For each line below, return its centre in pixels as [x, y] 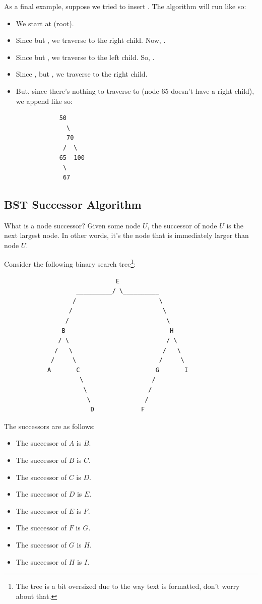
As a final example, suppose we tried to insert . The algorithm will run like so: [125, 6]
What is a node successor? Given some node [72, 225]
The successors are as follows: [50, 426]
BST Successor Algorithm [73, 204]
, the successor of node [182, 225]
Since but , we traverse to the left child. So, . [85, 57]
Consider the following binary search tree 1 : [70, 263]
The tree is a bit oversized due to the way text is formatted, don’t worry [128, 586]
